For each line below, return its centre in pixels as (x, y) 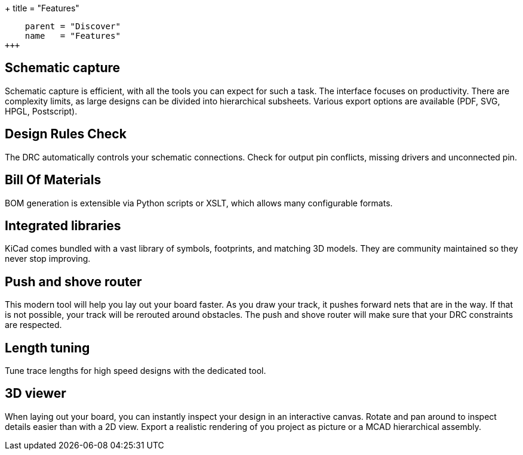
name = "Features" (73, 36)
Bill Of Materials (53, 180)
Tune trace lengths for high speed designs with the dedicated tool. (136, 371)
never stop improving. (48, 259)
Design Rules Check (66, 134)
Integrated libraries (63, 225)
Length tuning (47, 348)
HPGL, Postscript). (41, 111)
